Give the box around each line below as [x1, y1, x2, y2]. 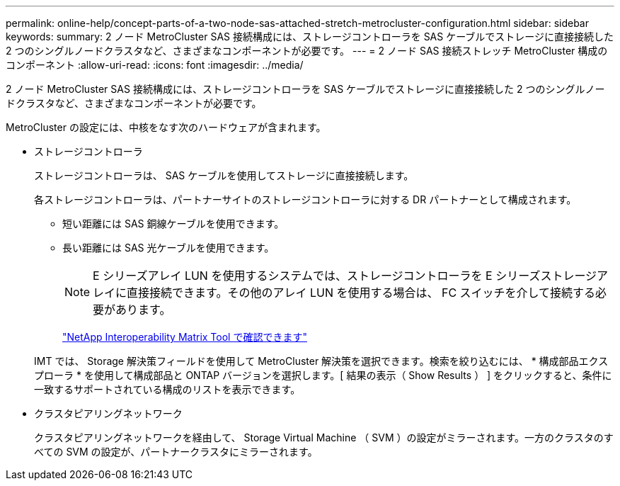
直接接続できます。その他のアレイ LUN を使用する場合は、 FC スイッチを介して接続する [127, 286, 596, 300]
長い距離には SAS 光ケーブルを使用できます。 [62, 242, 275, 254]
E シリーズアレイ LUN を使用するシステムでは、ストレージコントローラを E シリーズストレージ [93, 269, 597, 283]
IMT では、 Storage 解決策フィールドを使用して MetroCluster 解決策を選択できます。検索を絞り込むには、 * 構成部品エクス [34, 355, 609, 367]
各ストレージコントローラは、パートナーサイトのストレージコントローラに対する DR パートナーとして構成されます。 [34, 193, 577, 205]
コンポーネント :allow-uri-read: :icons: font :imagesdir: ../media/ [6, 59, 304, 71]
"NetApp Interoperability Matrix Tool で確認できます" [62, 331, 307, 343]
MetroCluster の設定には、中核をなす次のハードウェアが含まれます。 [6, 121, 326, 133]
